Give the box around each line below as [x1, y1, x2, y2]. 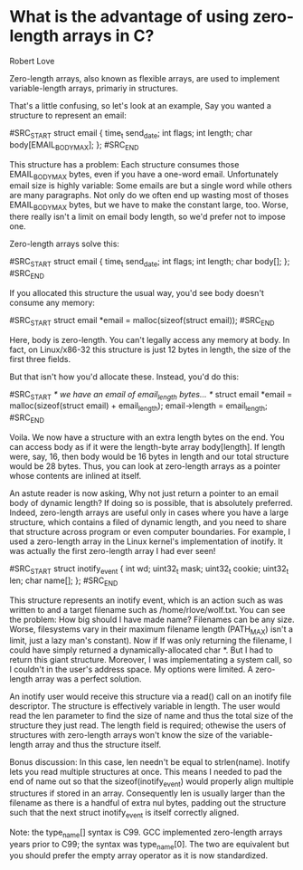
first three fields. [9, 353, 71, 364]
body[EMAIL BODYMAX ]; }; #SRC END [9, 139, 139, 152]
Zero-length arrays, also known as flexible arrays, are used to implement [9, 72, 280, 83]
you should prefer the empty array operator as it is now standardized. [9, 850, 269, 861]
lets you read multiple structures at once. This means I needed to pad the [9, 767, 282, 778]
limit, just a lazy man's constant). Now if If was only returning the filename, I [9, 636, 292, 646]
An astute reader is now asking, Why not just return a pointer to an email [9, 487, 279, 499]
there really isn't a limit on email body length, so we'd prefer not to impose [9, 211, 287, 223]
